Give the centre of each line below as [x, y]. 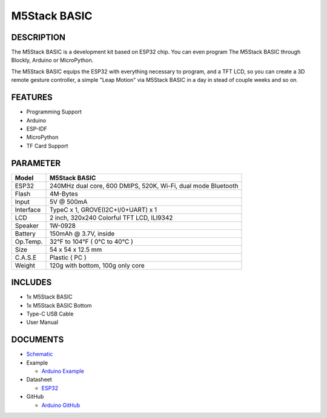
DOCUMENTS [38, 340]
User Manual [42, 322]
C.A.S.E [26, 257]
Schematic [40, 354]
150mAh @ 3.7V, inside [82, 234]
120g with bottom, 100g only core [97, 265]
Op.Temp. [29, 241]
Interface [28, 209]
